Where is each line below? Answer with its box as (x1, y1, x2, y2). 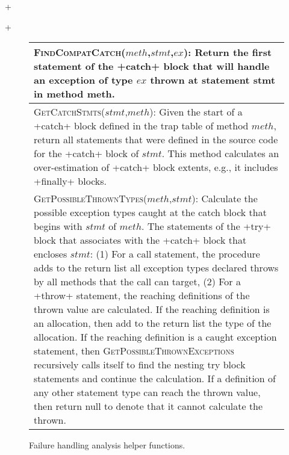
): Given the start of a (149, 105, 243, 119)
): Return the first (184, 45, 272, 60)
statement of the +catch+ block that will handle (34, 59, 270, 73)
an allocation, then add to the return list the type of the (34, 316, 272, 330)
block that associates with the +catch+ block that (34, 233, 247, 247)
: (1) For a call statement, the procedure (90, 247, 260, 261)
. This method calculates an (161, 146, 279, 161)
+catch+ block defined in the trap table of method (34, 119, 249, 133)
